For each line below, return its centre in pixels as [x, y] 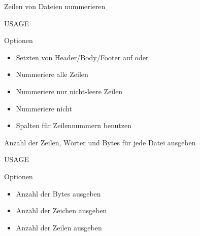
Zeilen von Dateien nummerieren [55, 6]
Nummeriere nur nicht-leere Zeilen [69, 91]
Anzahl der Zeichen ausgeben [61, 210]
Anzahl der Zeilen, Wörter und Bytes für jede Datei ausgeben [100, 142]
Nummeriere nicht [44, 108]
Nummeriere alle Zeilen [52, 74]
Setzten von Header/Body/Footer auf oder [82, 57]
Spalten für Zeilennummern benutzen [74, 125]
